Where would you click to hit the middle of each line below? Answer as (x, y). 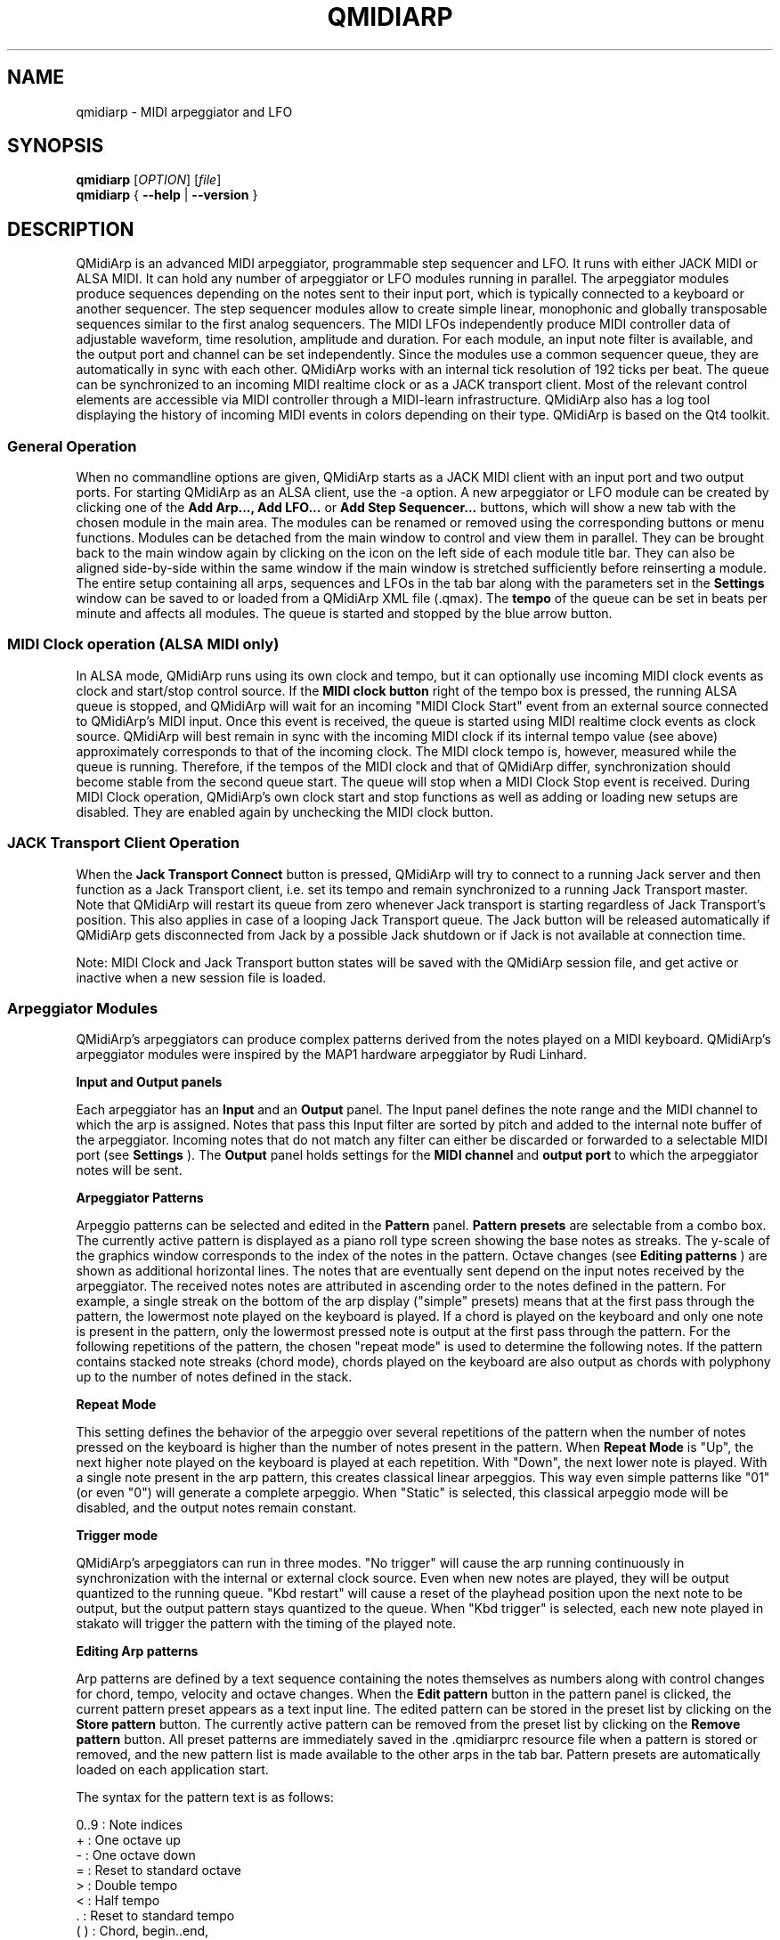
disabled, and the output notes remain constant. (216, 1508)
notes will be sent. (129, 1170)
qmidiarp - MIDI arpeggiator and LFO (184, 111)
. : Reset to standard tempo (155, 1916)
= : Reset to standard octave (158, 1871)
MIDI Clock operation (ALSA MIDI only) (143, 644)
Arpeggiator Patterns (140, 1198)
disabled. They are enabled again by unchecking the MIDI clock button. (285, 811)
